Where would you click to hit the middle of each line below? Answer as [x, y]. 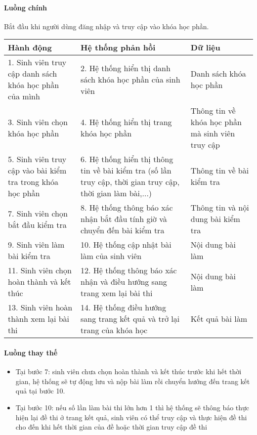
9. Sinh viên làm [36, 245]
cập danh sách [33, 74]
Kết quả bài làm [219, 319]
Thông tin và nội [220, 208]
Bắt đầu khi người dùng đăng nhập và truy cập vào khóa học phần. [107, 26]
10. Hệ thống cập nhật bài [126, 245]
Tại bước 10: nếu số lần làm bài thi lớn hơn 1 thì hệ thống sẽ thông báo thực [132, 407]
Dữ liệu [205, 47]
